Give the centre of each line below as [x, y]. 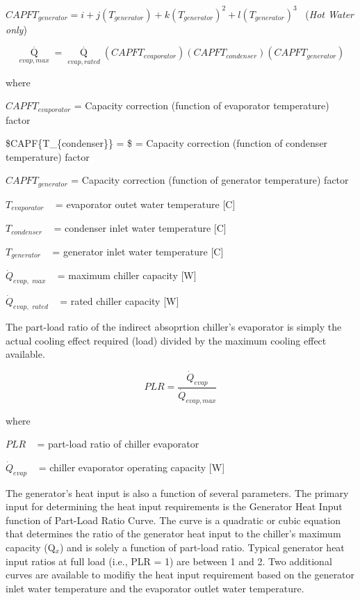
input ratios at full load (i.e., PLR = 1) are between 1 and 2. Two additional [169, 561]
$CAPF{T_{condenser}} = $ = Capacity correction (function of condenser [167, 143]
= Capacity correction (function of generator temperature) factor [210, 180]
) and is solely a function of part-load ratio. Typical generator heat [202, 547]
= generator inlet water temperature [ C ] [138, 251]
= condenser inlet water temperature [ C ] [140, 228]
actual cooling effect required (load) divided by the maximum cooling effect [166, 340]
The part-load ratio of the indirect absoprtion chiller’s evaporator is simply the [174, 326]
